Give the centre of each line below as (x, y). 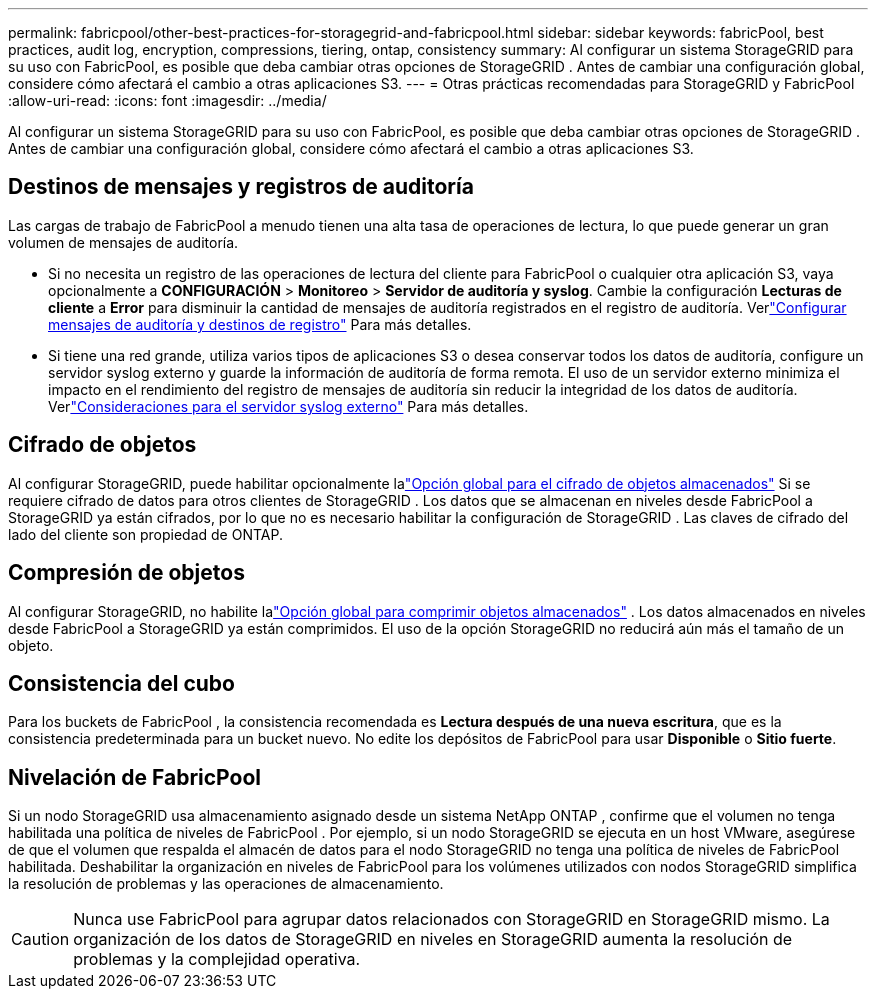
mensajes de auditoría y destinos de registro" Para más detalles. (260, 324)
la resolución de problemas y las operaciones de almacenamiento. (226, 884)
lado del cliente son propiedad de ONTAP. (145, 534)
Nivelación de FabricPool (134, 777)
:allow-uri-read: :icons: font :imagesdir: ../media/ (167, 100)
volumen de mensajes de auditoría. (123, 242)
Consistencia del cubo (121, 683)
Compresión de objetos (126, 573)
